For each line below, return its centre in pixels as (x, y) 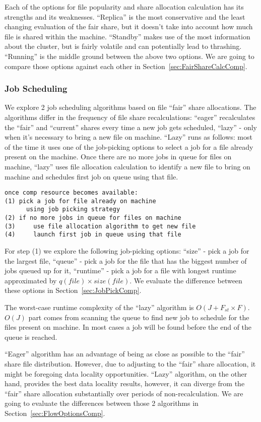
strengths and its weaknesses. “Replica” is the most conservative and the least (125, 16)
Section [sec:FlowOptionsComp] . (55, 413)
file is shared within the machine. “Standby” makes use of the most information (127, 36)
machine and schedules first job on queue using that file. (91, 176)
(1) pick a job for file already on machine (80, 201)
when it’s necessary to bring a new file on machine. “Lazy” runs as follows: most (128, 137)
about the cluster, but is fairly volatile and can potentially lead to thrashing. (123, 46)
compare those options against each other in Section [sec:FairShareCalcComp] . (126, 66)
